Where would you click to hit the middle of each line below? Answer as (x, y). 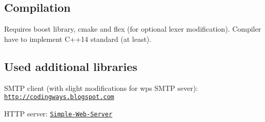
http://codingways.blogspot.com (59, 97)
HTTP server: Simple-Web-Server (58, 113)
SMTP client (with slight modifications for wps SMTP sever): (101, 88)
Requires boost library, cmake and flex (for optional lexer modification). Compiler (133, 29)
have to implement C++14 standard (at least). (78, 39)
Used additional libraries (71, 66)
